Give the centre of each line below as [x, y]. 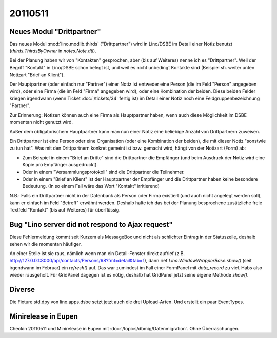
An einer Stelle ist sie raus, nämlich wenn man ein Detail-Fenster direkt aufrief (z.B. [97, 253]
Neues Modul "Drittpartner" [55, 31]
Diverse [22, 289]
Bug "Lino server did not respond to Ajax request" [91, 225]
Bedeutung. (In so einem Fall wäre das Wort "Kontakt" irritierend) [91, 186]
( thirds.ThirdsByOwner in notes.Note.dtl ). [53, 51]
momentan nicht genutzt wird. [41, 122]
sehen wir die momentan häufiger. [46, 244]
